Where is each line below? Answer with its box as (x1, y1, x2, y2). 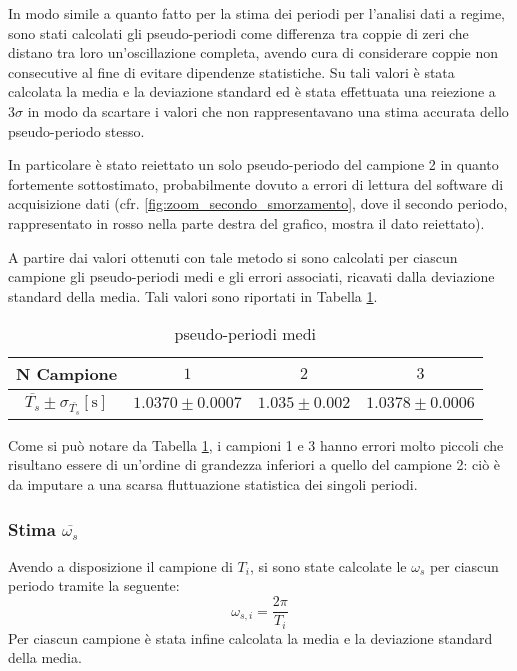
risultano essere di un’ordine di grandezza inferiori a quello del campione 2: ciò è (8, 454, 501, 475)
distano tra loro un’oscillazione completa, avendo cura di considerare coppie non (8, 42, 499, 63)
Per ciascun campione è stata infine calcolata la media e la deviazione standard (8, 627, 493, 648)
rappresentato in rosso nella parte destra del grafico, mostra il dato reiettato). (8, 212, 485, 233)
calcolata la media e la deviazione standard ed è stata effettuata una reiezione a (8, 81, 496, 102)
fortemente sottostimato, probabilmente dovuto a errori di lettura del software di (8, 173, 504, 194)
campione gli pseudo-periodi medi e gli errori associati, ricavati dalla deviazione (8, 266, 495, 287)
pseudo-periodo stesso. (8, 120, 145, 141)
